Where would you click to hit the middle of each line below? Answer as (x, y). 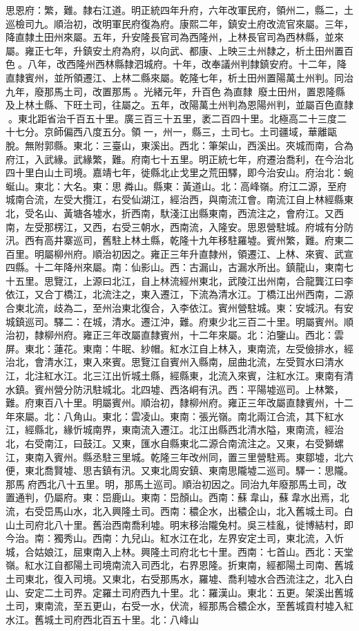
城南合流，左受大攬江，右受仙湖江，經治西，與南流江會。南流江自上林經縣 (175, 199)
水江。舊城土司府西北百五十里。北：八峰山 (102, 619)
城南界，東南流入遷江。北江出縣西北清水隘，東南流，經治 (213, 430)
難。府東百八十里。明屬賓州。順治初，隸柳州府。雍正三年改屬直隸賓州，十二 (179, 403)
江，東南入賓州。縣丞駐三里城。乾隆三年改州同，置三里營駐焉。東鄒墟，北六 (179, 456)
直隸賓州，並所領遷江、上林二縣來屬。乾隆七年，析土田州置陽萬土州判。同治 (179, 77)
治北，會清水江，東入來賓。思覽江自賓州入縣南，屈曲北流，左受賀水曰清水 (175, 362)
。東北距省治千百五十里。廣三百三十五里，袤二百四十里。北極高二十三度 (172, 118)
